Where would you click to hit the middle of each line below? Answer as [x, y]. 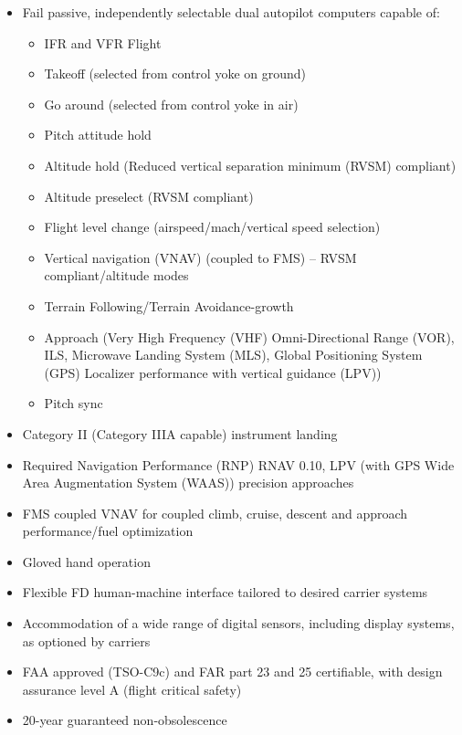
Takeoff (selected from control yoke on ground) [175, 73]
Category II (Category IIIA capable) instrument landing [180, 433]
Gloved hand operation [86, 561]
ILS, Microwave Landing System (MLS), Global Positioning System [233, 355]
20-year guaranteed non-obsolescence [125, 720]
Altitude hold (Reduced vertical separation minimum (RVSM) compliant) [250, 165]
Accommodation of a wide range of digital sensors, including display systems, [238, 623]
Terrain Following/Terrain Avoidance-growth [169, 305]
